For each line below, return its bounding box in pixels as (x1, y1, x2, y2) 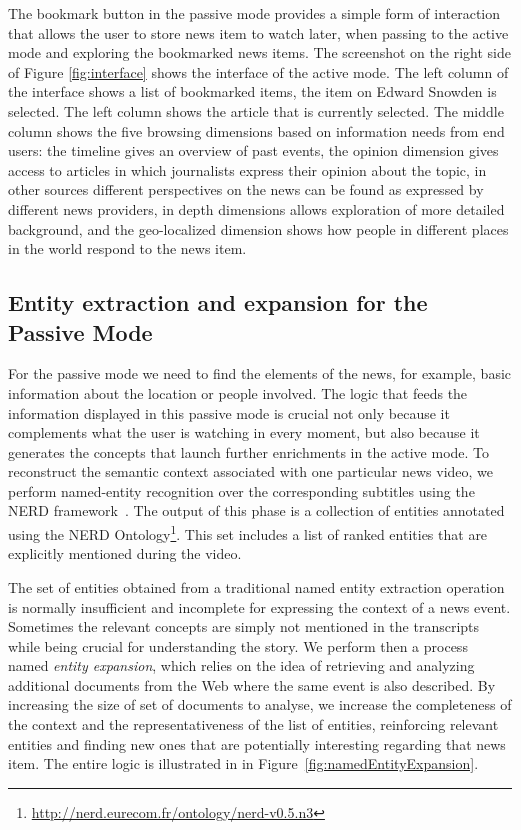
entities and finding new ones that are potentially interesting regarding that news (8, 733, 506, 754)
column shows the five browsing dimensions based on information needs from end (8, 120, 505, 141)
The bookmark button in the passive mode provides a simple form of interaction (8, 3, 501, 23)
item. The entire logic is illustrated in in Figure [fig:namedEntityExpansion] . (8, 753, 479, 774)
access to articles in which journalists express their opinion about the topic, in (8, 159, 487, 180)
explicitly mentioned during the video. (8, 543, 242, 564)
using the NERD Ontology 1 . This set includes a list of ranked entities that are (8, 521, 488, 544)
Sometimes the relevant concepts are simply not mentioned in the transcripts (8, 616, 480, 637)
